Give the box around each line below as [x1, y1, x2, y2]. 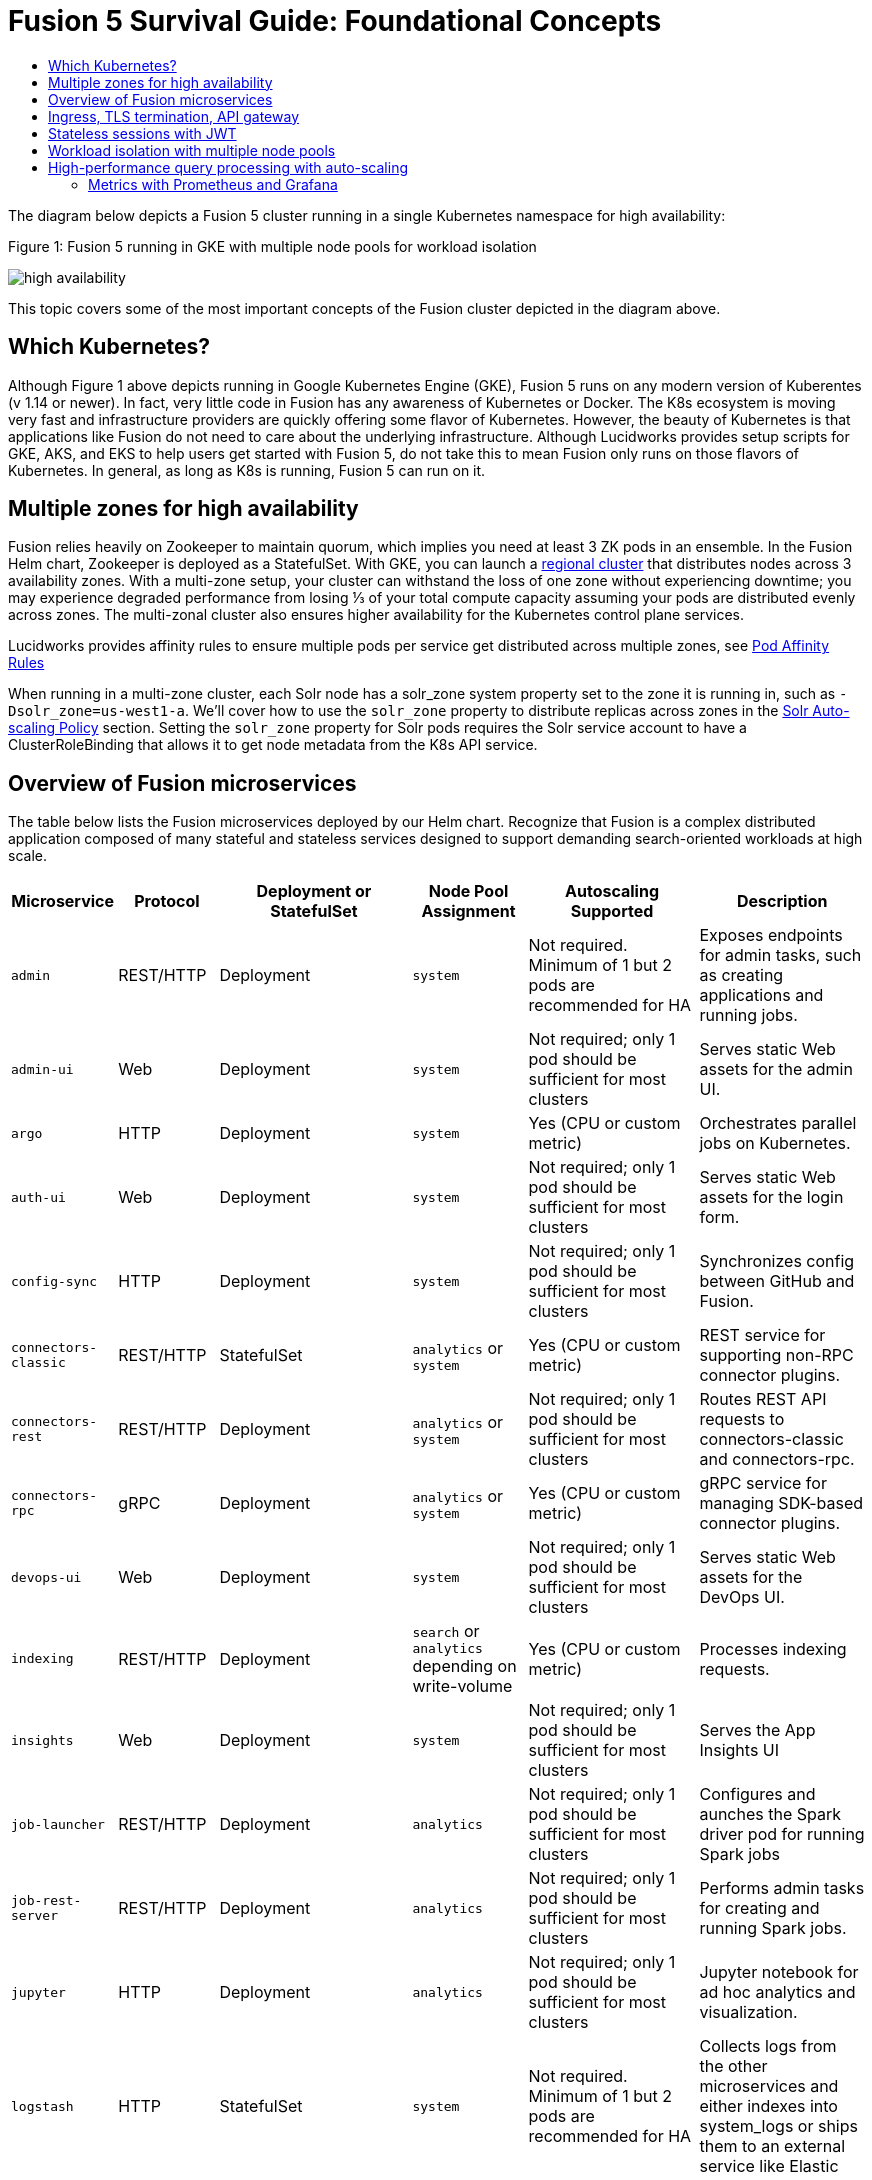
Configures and [699, 1784, 816, 1805]
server [11, 1908, 58, 1924]
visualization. [699, 2002, 798, 2023]
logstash [11, 2098, 74, 2114]
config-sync [11, 1273, 98, 1289]
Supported [570, 901, 654, 922]
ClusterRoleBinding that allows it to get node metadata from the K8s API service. [8, 736, 538, 754]
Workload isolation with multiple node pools [48, 141, 336, 159]
